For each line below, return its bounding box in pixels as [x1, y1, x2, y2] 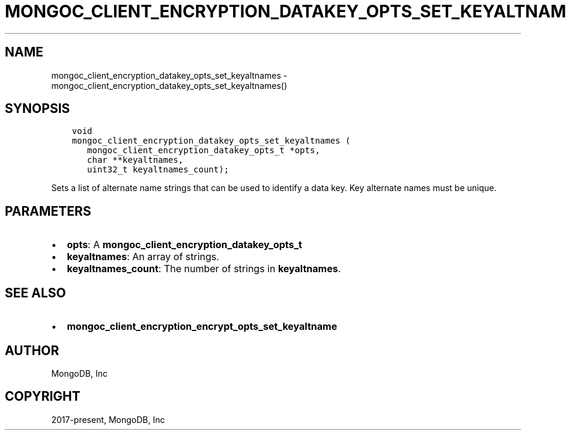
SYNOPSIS [5, 101, 70, 117]
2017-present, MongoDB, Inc [51, 414, 165, 425]
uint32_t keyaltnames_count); [87, 165, 229, 175]
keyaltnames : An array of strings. [67, 251, 219, 263]
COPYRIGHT [5, 389, 80, 404]
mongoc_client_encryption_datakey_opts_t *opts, [87, 145, 320, 156]
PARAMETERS [5, 203, 91, 219]
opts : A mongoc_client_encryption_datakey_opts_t [67, 239, 302, 251]
